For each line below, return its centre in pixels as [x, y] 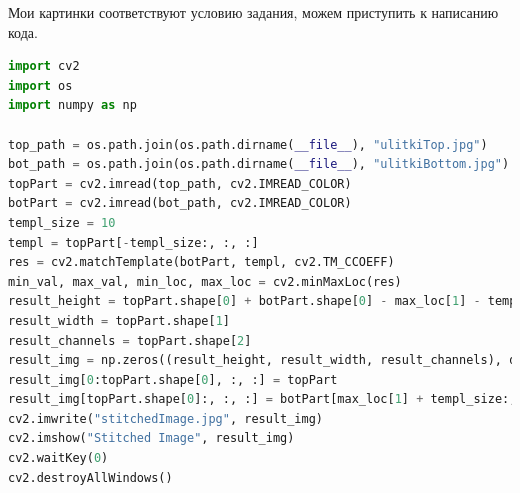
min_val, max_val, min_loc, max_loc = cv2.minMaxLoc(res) [205, 281]
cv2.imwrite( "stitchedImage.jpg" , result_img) [166, 418]
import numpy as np [72, 105]
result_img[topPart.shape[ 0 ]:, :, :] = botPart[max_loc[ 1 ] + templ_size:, [262, 399]
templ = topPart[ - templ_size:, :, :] [133, 242]
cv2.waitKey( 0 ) [58, 458]
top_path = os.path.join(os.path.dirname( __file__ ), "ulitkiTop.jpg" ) [248, 144]
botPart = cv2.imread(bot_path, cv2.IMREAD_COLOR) [180, 203]
